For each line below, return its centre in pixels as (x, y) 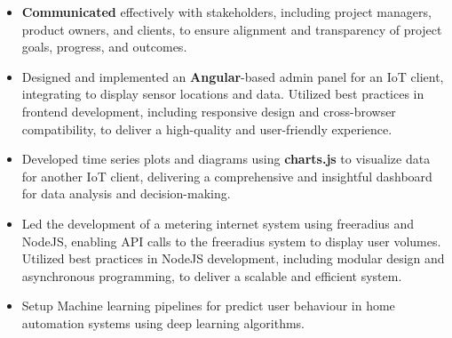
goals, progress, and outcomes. (104, 47)
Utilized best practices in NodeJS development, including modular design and (233, 258)
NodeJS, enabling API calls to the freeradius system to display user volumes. (231, 241)
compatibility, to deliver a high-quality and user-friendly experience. (207, 129)
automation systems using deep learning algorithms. (163, 322)
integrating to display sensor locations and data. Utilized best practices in (223, 94)
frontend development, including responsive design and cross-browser (209, 111)
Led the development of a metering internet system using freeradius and (218, 223)
